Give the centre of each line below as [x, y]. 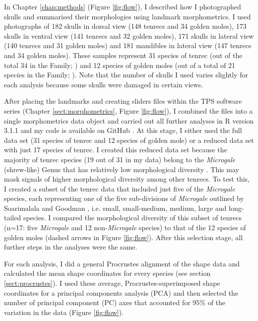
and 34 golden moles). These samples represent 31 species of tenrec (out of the [123, 55]
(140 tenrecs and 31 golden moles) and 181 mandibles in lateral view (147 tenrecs [128, 45]
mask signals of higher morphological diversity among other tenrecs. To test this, [127, 179]
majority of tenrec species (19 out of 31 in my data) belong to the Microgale [120, 159]
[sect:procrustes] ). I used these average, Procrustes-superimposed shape [112, 283]
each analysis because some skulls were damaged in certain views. [104, 84]
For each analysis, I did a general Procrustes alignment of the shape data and [122, 263]
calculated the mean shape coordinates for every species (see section [107, 273]
